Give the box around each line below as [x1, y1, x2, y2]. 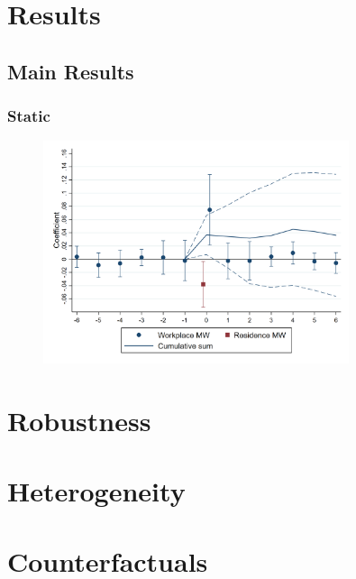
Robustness [7, 401, 151, 438]
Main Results [7, 57, 134, 85]
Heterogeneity [7, 472, 186, 509]
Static [7, 105, 50, 127]
